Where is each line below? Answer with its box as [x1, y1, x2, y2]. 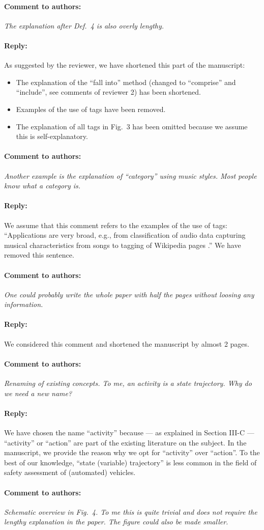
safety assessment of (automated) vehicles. [4, 467, 136, 478]
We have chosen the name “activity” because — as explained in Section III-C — [4, 427, 254, 438]
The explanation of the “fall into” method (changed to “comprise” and [16, 76, 236, 87]
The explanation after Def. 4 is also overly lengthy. [4, 20, 164, 31]
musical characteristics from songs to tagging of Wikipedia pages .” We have [4, 239, 241, 250]
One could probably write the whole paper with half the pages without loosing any [4, 289, 254, 299]
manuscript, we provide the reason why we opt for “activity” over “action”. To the [4, 447, 260, 458]
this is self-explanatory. [16, 131, 88, 142]
